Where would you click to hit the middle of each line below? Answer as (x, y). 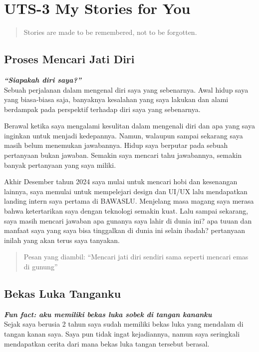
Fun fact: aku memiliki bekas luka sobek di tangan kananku (108, 314)
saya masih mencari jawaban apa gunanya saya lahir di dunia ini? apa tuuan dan (128, 220)
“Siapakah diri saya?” (43, 79)
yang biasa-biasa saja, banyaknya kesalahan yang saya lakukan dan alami (116, 99)
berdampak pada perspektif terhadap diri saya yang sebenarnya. (102, 109)
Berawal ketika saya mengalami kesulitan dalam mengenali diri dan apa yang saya (129, 126)
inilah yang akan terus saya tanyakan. (62, 240)
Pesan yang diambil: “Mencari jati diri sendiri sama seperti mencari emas (136, 257)
